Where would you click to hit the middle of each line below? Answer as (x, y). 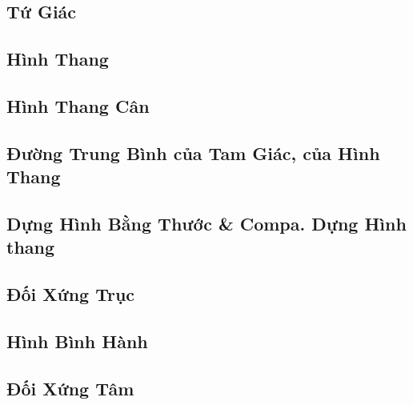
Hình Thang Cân (78, 105)
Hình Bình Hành (77, 341)
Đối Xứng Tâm (70, 388)
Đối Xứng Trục (71, 294)
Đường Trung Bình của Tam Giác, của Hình (193, 152)
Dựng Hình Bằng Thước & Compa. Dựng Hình (206, 223)
